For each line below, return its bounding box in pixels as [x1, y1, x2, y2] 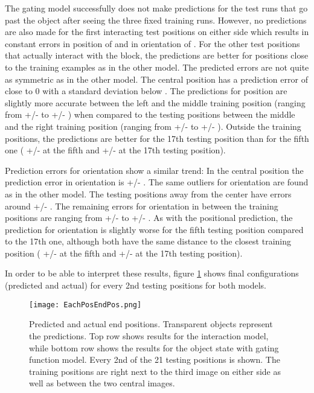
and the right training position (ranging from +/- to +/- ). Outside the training [5, 120, 301, 132]
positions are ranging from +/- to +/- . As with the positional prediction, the [5, 211, 293, 224]
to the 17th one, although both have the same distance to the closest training [5, 235, 291, 248]
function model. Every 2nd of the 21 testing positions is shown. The [29, 353, 280, 366]
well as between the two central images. [29, 377, 175, 389]
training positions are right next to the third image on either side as [29, 365, 281, 377]
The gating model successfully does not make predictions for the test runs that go [5, 2, 308, 14]
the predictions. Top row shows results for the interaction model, [29, 329, 269, 342]
